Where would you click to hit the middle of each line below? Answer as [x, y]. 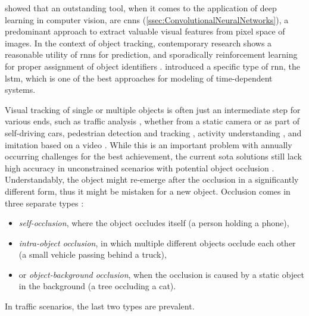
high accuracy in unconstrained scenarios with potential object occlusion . [140, 168]
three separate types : [44, 203]
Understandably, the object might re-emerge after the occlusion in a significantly [152, 179]
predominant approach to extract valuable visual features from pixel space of [145, 31]
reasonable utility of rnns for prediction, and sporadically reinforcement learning [151, 54]
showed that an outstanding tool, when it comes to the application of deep [141, 8]
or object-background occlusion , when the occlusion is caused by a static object [161, 274]
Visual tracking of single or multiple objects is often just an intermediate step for [153, 109]
